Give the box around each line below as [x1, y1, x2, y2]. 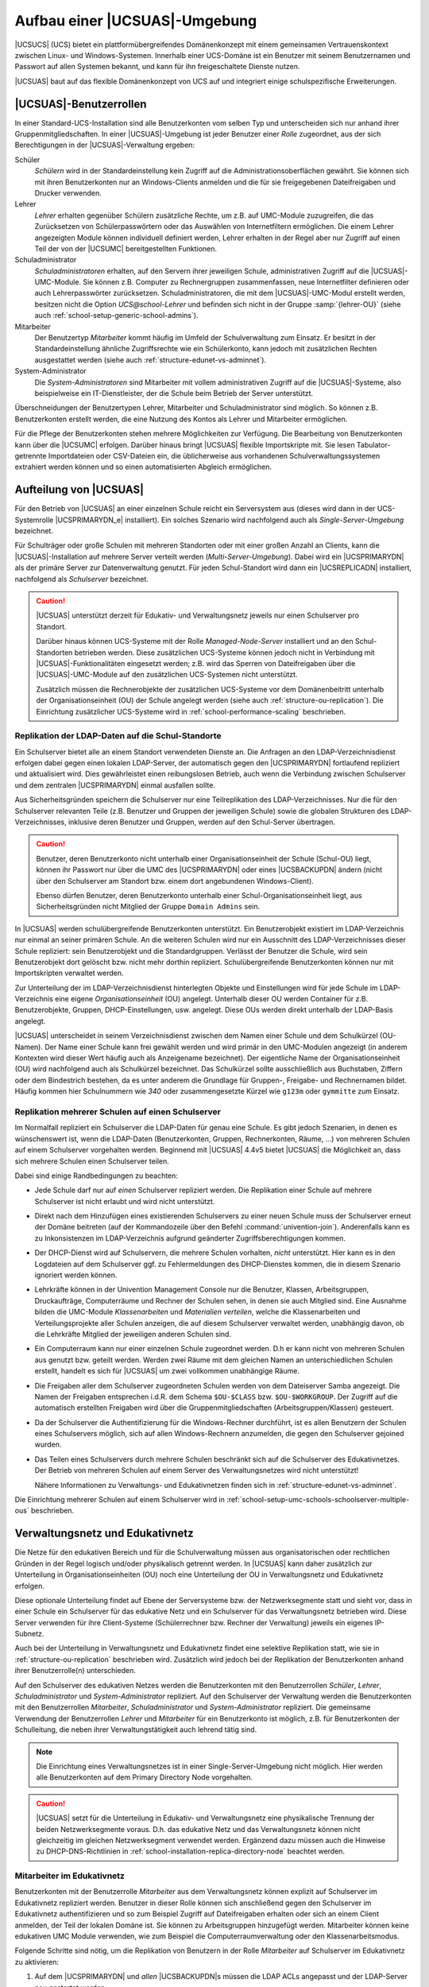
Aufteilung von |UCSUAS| [14, 483, 145, 497]
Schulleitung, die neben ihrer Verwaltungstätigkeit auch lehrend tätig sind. [14, 1725, 257, 1734]
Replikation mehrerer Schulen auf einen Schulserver [14, 1106, 222, 1117]
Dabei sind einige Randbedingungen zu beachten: [14, 1171, 179, 1180]
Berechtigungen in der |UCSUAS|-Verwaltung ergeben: [14, 140, 195, 150]
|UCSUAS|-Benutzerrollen [14, 97, 147, 110]
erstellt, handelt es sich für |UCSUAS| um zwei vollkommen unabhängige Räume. [34, 1366, 300, 1376]
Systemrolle [14, 515, 54, 525]
